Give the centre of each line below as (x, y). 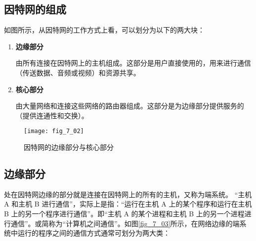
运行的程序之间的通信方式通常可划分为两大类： (94, 233)
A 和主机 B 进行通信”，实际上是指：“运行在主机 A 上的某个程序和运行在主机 (128, 204)
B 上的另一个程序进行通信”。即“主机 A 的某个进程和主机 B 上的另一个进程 (124, 213)
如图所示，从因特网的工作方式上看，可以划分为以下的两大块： (104, 30)
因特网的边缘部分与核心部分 (69, 147)
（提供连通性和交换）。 (52, 115)
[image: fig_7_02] (54, 131)
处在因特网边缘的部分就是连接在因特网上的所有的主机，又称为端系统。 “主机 (128, 194)
